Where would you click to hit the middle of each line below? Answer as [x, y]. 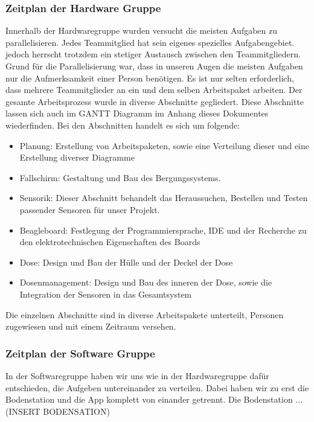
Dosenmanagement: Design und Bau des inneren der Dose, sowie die [146, 282]
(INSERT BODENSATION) [58, 411]
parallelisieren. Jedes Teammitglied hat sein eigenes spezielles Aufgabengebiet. [150, 42]
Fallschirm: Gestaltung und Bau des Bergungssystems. [120, 177]
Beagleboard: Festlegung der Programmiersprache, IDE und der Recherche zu [163, 230]
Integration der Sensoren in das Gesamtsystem [106, 294]
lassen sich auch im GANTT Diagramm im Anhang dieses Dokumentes [137, 113]
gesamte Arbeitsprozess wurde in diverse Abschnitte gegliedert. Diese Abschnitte [155, 101]
